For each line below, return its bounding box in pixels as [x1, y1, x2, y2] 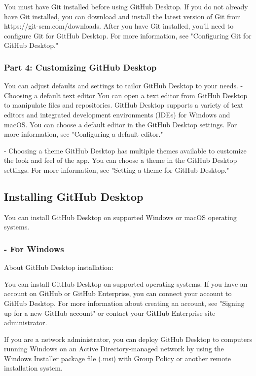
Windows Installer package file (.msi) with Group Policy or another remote [4, 353, 231, 363]
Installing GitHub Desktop [4, 188, 144, 204]
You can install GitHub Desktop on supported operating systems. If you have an [4, 278, 248, 289]
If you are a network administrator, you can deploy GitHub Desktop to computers [4, 334, 253, 344]
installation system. [4, 363, 63, 373]
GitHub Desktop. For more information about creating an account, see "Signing [4, 298, 245, 308]
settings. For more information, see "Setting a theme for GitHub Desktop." [4, 164, 229, 175]
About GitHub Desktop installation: [4, 262, 113, 272]
